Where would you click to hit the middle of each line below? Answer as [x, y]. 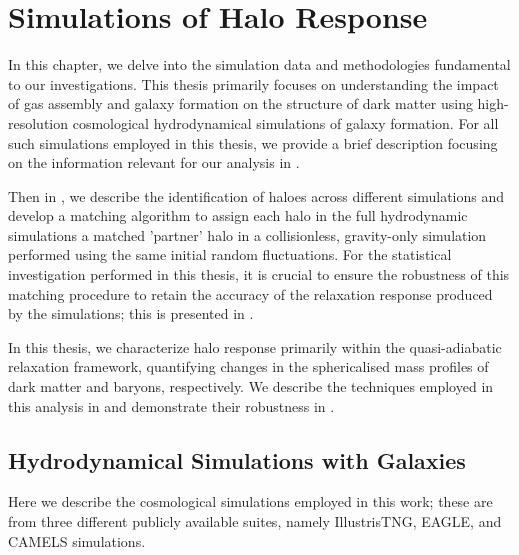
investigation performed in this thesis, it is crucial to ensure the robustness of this [259, 274]
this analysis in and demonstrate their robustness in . [171, 405]
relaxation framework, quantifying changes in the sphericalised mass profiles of [248, 366]
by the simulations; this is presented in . [131, 313]
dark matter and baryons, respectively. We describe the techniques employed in [251, 386]
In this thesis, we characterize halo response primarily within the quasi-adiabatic [255, 346]
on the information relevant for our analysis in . [154, 162]
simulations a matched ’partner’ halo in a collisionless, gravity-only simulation [247, 234]
